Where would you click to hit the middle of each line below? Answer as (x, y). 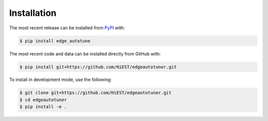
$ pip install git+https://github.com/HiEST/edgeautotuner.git (98, 67)
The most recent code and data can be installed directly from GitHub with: (85, 54)
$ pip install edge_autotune (55, 41)
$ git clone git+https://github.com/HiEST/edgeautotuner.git (96, 93)
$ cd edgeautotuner (43, 100)
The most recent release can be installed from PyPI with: (67, 28)
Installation (33, 13)
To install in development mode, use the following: (60, 80)
